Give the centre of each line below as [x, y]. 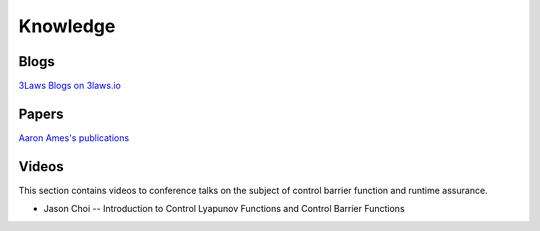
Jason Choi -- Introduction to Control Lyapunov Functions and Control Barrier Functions [224, 209]
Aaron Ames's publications [74, 137]
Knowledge [67, 26]
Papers [41, 113]
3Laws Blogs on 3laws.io [70, 86]
